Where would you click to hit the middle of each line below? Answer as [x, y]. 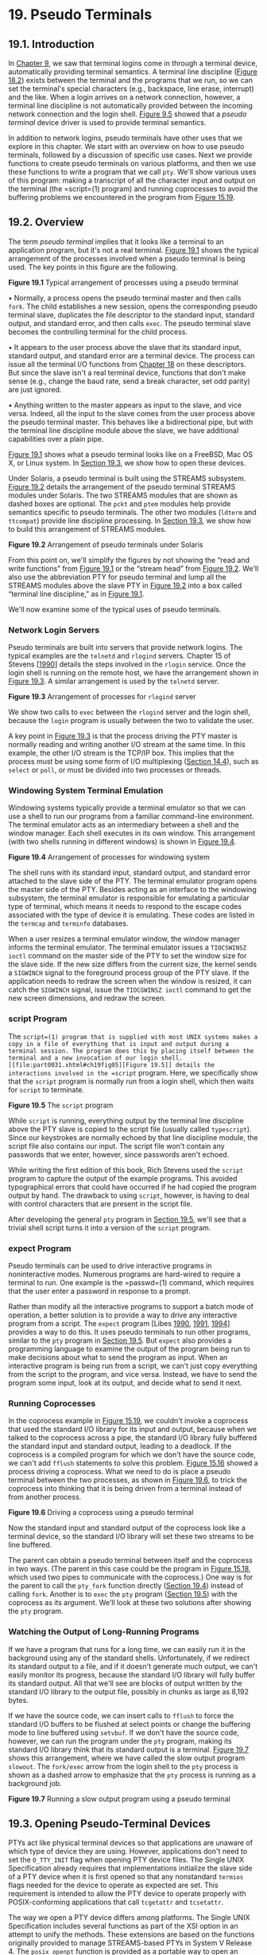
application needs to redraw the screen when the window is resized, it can [130, 981]
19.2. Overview [46, 222]
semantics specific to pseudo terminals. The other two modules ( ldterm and [132, 512]
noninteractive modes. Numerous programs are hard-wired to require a [124, 1274]
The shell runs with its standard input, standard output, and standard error [130, 873]
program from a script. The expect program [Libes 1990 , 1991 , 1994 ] [119, 1324]
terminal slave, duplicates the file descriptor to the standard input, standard [132, 315]
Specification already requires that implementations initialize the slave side [130, 1868]
